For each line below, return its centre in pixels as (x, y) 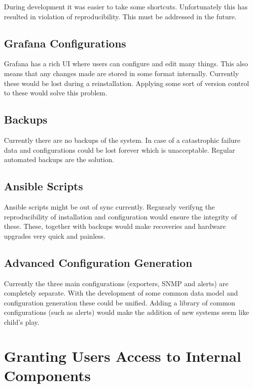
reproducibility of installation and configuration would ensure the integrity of (121, 216)
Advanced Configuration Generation (98, 262)
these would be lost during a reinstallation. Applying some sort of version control (126, 83)
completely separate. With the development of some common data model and (121, 293)
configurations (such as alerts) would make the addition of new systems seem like (126, 312)
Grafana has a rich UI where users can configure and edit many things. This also (126, 64)
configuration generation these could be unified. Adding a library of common (120, 302)
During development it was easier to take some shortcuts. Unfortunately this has (126, 6)
